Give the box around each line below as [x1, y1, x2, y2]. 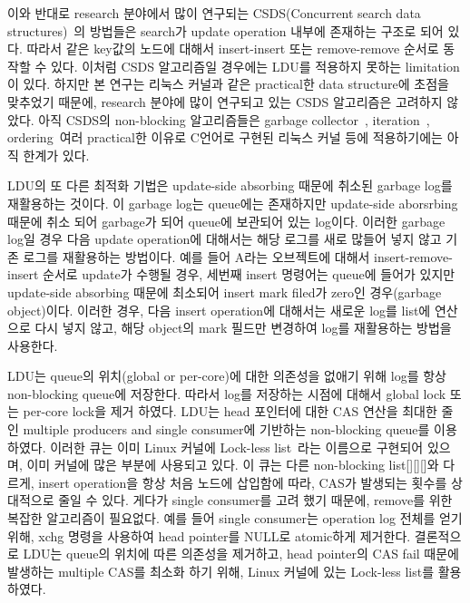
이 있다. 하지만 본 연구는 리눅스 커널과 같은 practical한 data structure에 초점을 [7, 74, 449, 93]
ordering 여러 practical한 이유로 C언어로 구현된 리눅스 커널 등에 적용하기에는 [7, 128, 443, 147]
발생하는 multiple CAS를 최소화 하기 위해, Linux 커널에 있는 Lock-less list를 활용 [7, 561, 462, 580]
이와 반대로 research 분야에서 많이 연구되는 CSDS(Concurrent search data [7, 4, 421, 22]
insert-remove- [374, 247, 453, 266]
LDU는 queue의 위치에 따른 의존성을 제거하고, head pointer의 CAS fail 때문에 [23, 544, 459, 563]
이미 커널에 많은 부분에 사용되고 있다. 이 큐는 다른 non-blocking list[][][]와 [26, 455, 439, 474]
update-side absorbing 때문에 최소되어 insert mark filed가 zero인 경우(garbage [7, 282, 442, 301]
